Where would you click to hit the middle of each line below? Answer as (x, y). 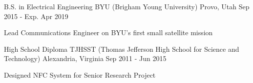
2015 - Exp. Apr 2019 (36, 16)
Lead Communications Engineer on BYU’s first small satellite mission (108, 32)
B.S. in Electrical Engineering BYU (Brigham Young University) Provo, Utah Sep (127, 6)
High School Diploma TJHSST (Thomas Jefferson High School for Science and (122, 49)
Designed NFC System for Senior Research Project (80, 74)
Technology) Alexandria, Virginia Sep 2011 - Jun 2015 (85, 58)
